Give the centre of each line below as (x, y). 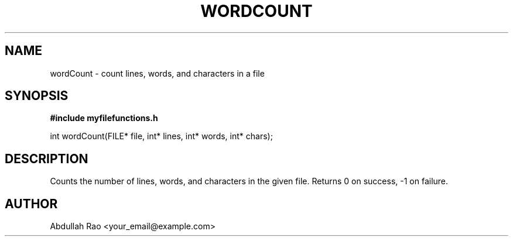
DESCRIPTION (47, 159)
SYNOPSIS (37, 96)
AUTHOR (31, 204)
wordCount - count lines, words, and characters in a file (157, 73)
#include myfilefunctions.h (104, 118)
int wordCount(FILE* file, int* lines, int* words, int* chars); (161, 136)
